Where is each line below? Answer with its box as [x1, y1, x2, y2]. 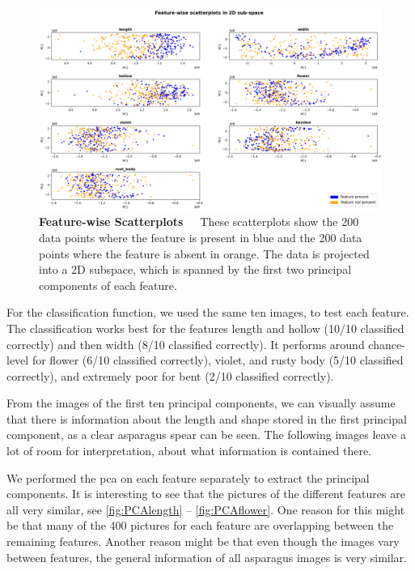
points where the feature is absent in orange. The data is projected [39, 245, 370, 262]
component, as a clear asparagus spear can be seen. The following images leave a [6, 426, 407, 443]
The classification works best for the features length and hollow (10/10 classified [6, 319, 404, 336]
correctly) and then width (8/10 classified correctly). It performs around [6, 335, 365, 352]
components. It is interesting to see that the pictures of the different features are [6, 485, 405, 502]
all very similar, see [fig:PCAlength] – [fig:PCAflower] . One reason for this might [6, 501, 405, 518]
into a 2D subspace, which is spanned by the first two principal [39, 261, 352, 278]
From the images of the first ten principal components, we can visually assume [6, 394, 396, 411]
